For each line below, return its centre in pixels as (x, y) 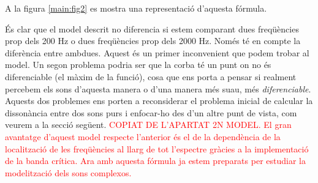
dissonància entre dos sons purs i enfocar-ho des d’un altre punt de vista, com (151, 112)
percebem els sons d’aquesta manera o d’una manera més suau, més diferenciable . (158, 88)
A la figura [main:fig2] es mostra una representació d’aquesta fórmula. (136, 8)
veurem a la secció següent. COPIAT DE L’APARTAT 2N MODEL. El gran (148, 125)
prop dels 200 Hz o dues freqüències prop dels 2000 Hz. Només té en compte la (153, 41)
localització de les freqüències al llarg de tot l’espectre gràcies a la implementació (157, 148)
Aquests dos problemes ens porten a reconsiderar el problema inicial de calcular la (159, 101)
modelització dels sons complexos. (68, 172)
